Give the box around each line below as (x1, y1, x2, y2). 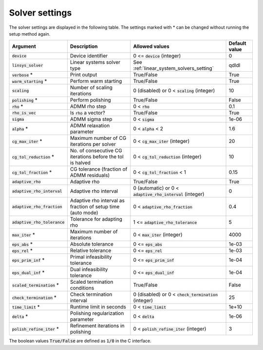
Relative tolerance (70, 247, 112, 254)
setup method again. (9, 31, 51, 37)
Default (228, 40, 246, 47)
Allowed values (133, 43, 170, 50)
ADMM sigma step (70, 116, 113, 123)
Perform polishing (70, 97, 112, 103)
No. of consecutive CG (70, 147, 122, 154)
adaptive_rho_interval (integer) (133, 191, 205, 197)
